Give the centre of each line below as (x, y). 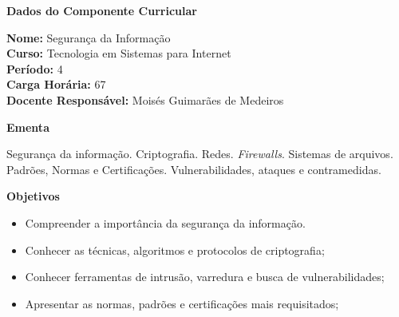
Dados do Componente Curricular (102, 10)
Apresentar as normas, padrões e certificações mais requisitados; (182, 303)
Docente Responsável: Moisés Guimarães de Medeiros (145, 99)
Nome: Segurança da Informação (89, 37)
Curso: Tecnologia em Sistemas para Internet (119, 53)
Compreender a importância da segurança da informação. (165, 222)
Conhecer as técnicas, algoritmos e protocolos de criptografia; (175, 250)
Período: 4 (35, 68)
